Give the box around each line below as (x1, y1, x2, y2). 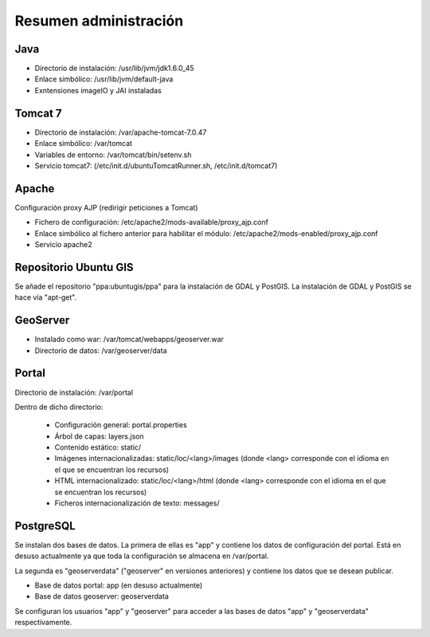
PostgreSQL (14, 519, 76, 533)
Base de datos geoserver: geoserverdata (34, 592, 169, 601)
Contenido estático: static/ (54, 442, 142, 452)
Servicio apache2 (34, 240, 93, 249)
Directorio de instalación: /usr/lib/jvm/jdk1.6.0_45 (34, 64, 194, 73)
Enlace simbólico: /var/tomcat (34, 139, 133, 148)
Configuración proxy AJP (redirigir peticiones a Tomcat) (14, 203, 198, 212)
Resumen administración (14, 12, 184, 29)
